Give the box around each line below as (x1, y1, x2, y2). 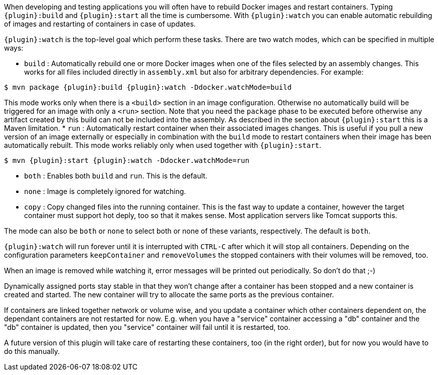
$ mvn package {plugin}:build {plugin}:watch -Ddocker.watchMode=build (4, 83, 292, 91)
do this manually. (4, 347, 60, 355)
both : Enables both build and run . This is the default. (24, 171, 208, 180)
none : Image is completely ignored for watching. (24, 187, 186, 196)
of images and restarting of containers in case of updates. (4, 20, 196, 28)
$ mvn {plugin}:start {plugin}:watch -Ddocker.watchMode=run (4, 156, 249, 164)
